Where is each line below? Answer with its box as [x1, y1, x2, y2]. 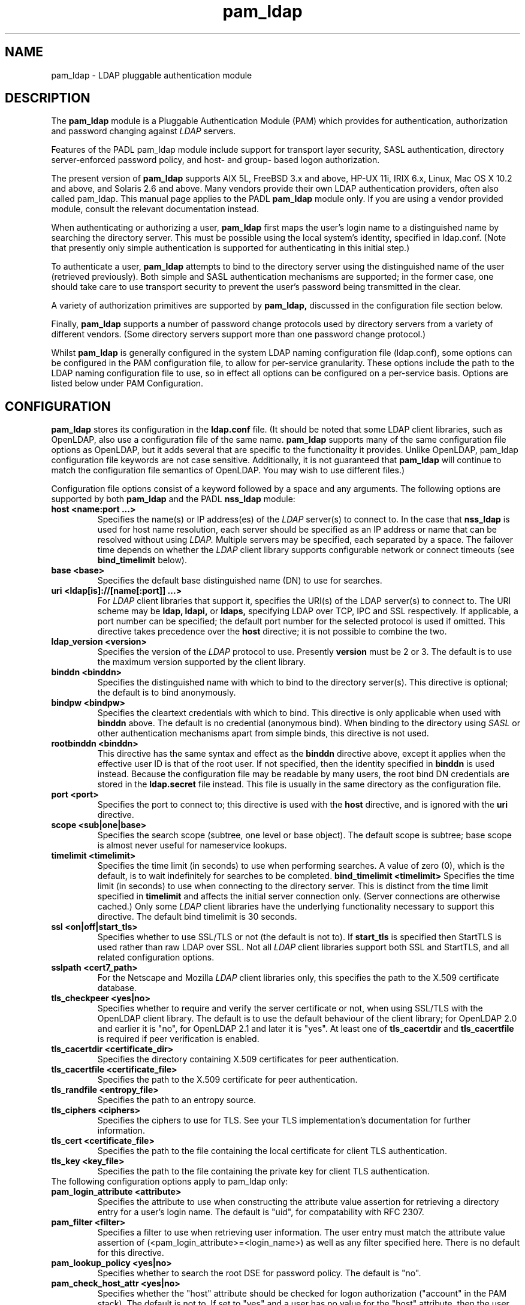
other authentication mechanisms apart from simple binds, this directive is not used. [97, 728, 429, 739]
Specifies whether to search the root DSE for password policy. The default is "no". [97, 1268, 421, 1279]
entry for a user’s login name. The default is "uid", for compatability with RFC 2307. [97, 1207, 424, 1218]
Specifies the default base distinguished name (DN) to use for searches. [97, 575, 382, 586]
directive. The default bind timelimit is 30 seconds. [97, 911, 297, 922]
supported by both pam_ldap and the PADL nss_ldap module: [51, 494, 295, 505]
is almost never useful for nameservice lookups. [97, 840, 287, 851]
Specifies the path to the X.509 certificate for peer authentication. [97, 1074, 358, 1085]
